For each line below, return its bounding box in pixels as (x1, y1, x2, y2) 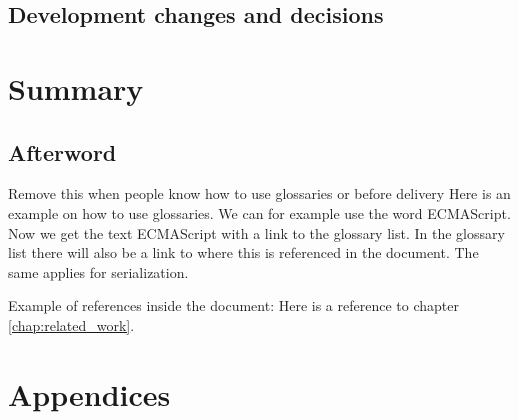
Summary (8, 67, 144, 108)
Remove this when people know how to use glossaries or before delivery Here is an (8, 183, 511, 204)
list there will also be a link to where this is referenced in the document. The (8, 242, 479, 263)
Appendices (8, 373, 171, 414)
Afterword (8, 136, 117, 167)
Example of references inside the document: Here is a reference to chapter (8, 295, 459, 316)
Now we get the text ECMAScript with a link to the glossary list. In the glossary (8, 222, 505, 243)
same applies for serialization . (8, 261, 189, 282)
